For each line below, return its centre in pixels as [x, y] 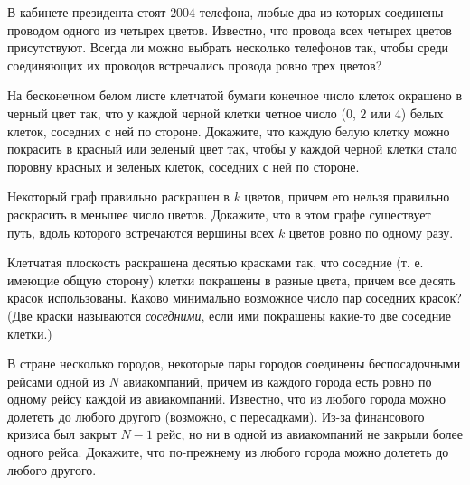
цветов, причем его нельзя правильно [347, 196]
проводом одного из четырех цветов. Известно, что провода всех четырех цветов [230, 29]
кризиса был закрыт [62, 434]
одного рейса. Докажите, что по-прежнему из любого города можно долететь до [228, 452]
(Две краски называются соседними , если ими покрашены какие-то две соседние [229, 315]
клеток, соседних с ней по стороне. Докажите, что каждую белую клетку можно [229, 131]
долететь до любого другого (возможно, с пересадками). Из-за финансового [216, 416]
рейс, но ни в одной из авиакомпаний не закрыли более [310, 434]
